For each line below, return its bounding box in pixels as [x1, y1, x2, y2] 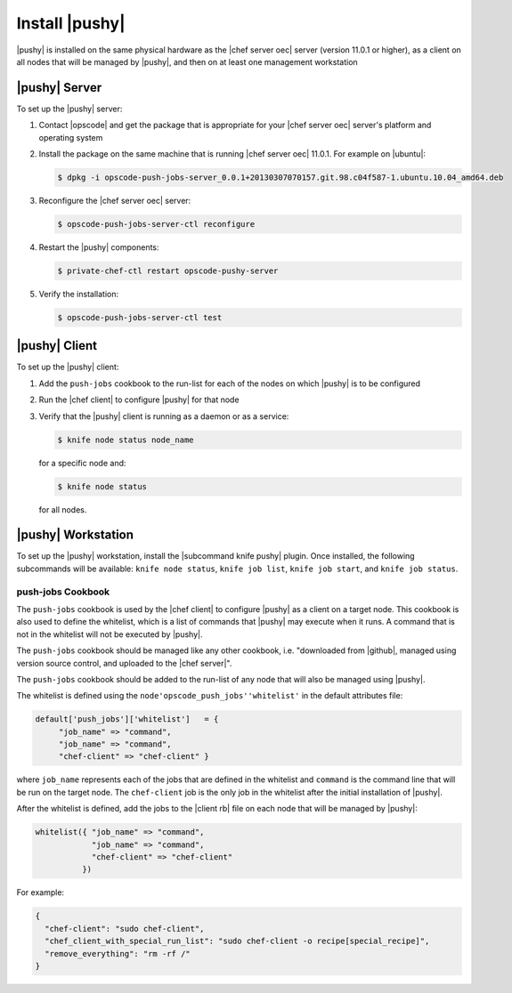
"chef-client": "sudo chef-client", [45, 924, 205, 933]
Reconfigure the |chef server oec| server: [38, 195, 191, 206]
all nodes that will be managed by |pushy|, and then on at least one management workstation [16, 56, 358, 67]
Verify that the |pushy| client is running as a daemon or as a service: [38, 410, 289, 422]
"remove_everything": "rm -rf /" [45, 949, 191, 958]
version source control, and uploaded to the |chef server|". [16, 658, 232, 668]
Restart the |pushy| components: [38, 241, 159, 253]
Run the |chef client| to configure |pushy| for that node [38, 394, 240, 405]
